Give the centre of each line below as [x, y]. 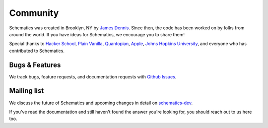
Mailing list [27, 91]
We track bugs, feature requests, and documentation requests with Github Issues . [93, 76]
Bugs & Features [35, 65]
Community [34, 13]
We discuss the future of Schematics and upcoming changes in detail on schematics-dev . [101, 103]
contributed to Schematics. [37, 51]
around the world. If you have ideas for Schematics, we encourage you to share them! [97, 34]
